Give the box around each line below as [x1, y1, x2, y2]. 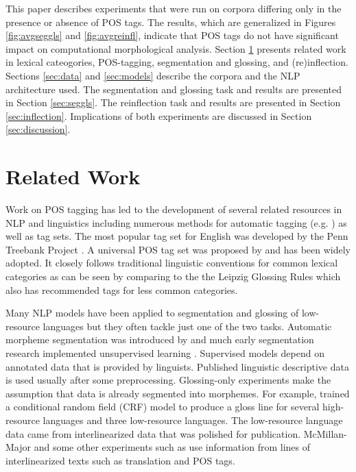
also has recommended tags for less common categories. [5, 282, 238, 297]
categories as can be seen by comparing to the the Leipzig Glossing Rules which [5, 269, 341, 284]
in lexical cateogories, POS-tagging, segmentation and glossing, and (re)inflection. [5, 55, 348, 69]
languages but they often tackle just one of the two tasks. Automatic [43, 319, 332, 333]
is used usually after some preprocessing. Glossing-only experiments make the [5, 373, 331, 387]
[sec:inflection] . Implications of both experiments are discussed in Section [5, 108, 312, 123]
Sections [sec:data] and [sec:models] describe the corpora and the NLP [5, 68, 300, 82]
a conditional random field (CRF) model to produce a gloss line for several [5, 399, 320, 414]
